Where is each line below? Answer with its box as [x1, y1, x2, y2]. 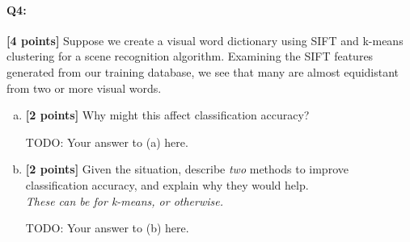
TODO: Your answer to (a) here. [25, 133, 188, 150]
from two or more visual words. [6, 79, 162, 96]
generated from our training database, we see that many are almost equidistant [6, 63, 399, 80]
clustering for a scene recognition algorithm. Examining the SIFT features [6, 48, 374, 65]
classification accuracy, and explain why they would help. [25, 176, 309, 193]
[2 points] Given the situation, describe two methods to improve [25, 161, 349, 177]
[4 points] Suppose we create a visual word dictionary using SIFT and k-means [6, 31, 404, 48]
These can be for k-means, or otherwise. [25, 192, 224, 209]
